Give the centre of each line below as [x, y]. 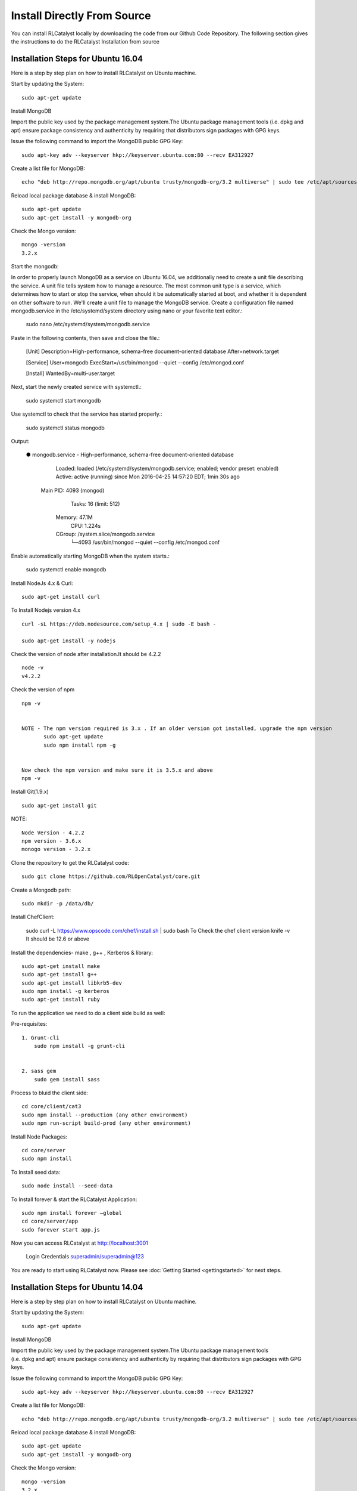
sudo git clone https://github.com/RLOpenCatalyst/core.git [111, 876]
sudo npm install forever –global [72, 1213]
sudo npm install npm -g [80, 745]
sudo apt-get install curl [61, 597]
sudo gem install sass [67, 1079]
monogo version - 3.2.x [56, 849]
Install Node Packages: [39, 1137]
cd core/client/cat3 [51, 1107]
